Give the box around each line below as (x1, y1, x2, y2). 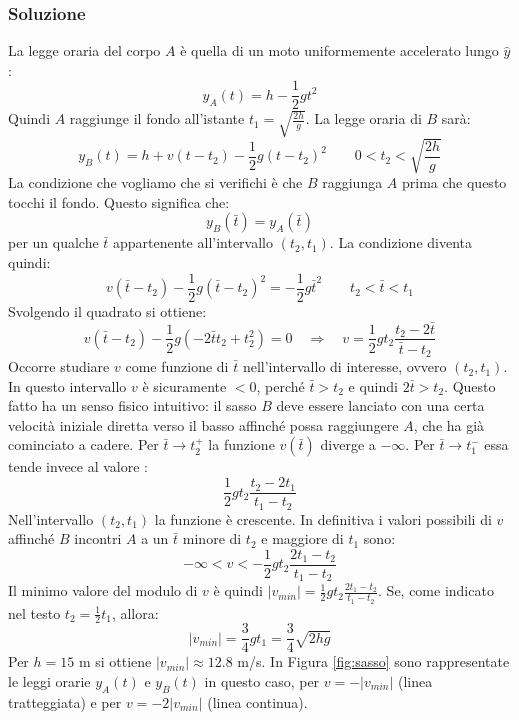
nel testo (8, 602, 61, 623)
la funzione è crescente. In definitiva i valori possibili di (154, 508, 492, 529)
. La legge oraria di (305, 108, 422, 129)
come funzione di (125, 356, 229, 377)
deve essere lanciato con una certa (276, 395, 485, 416)
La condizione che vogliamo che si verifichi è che (8, 172, 303, 193)
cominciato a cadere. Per (8, 434, 159, 455)
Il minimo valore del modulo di (8, 580, 198, 601)
